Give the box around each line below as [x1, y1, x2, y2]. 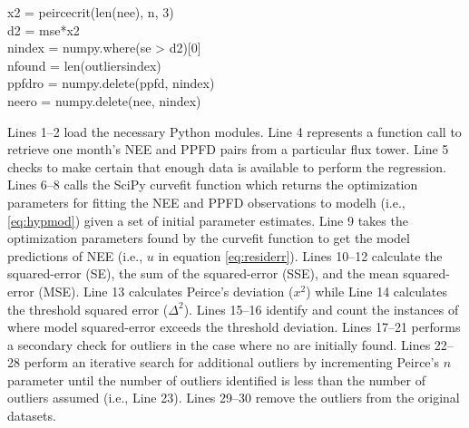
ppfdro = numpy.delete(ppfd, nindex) [7, 73, 215, 92]
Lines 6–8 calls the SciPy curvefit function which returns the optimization [7, 175, 418, 194]
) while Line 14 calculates [306, 281, 448, 300]
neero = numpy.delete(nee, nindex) [7, 91, 201, 110]
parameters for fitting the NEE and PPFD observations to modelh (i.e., [7, 192, 405, 211]
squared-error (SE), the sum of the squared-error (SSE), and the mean [7, 264, 399, 283]
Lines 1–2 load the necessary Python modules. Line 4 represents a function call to [7, 122, 462, 141]
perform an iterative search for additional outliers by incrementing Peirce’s [24, 353, 439, 372]
